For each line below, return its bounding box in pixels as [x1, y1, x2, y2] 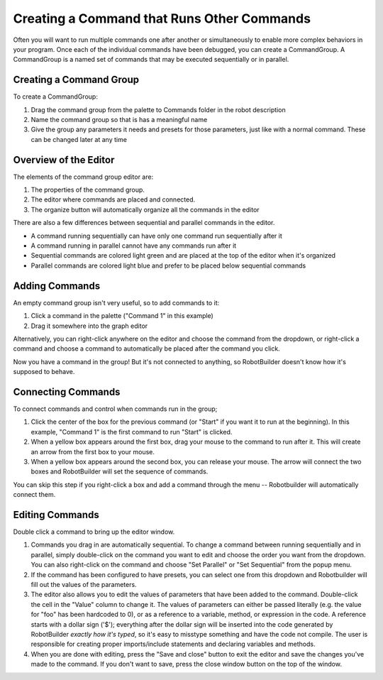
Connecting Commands [13, 385, 121, 397]
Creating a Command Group [13, 74, 140, 86]
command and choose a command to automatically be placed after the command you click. [13, 344, 280, 353]
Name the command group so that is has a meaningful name [30, 116, 208, 124]
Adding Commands [13, 280, 101, 292]
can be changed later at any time [30, 135, 128, 143]
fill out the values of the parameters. [30, 580, 138, 588]
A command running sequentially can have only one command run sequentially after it [30, 231, 283, 240]
